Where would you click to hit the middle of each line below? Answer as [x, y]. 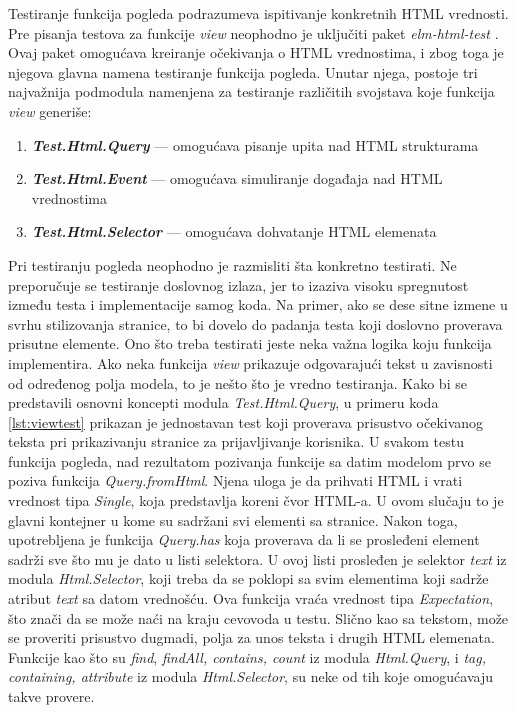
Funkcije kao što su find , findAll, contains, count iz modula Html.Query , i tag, [247, 656]
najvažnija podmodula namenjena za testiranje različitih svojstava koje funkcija [251, 91]
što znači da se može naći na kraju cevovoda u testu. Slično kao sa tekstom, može [258, 617]
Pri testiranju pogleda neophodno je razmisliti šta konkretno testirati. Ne [232, 264]
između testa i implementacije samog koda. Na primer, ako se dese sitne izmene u [258, 304]
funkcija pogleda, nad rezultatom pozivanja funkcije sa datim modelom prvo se [249, 460]
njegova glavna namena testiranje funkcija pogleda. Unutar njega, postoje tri [243, 71]
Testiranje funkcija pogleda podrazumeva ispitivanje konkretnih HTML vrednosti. [258, 13]
